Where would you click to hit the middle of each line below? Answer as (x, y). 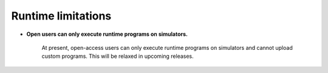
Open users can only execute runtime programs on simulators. (107, 34)
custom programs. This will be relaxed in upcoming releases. (118, 56)
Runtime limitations (61, 16)
